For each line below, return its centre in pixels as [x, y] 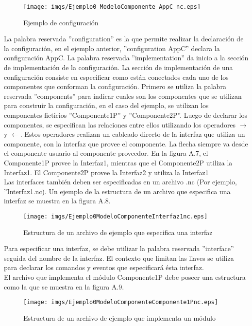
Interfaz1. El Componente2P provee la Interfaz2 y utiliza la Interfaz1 [106, 172]
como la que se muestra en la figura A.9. [64, 286]
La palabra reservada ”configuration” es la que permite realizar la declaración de [124, 39]
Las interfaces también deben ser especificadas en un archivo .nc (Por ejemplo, [121, 182]
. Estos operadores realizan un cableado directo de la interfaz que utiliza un [133, 134]
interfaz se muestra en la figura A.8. [57, 201]
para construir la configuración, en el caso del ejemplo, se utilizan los [106, 105]
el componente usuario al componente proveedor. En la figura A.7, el [106, 153]
